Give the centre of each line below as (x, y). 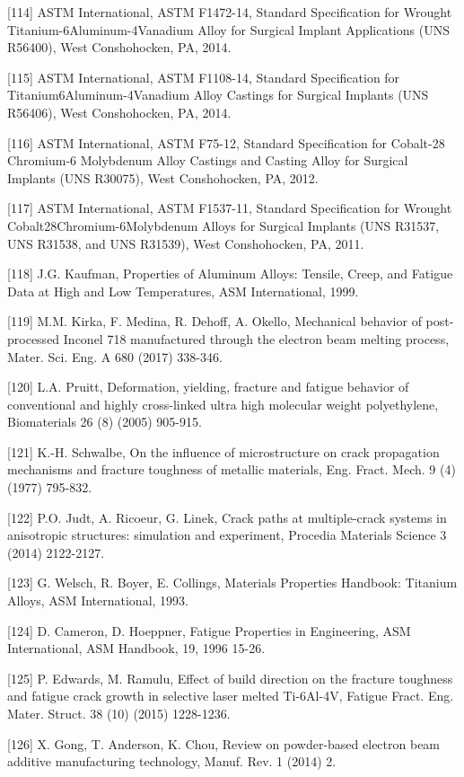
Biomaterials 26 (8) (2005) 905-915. (105, 422)
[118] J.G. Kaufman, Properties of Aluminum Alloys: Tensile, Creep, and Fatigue (230, 274)
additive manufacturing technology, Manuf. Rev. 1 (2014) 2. (172, 761)
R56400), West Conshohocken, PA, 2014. (119, 47)
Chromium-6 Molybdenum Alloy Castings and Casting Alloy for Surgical (208, 160)
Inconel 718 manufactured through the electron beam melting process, (256, 338)
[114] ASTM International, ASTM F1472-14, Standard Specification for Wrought (230, 12)
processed (34, 338)
